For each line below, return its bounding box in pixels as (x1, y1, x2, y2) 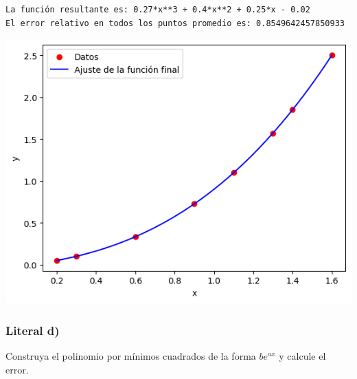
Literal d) (5, 321, 60, 338)
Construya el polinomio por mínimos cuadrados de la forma (5, 349, 256, 362)
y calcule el (279, 349, 326, 362)
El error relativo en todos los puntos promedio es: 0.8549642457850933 (5, 18, 345, 28)
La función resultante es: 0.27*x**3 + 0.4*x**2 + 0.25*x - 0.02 (5, 5, 310, 14)
